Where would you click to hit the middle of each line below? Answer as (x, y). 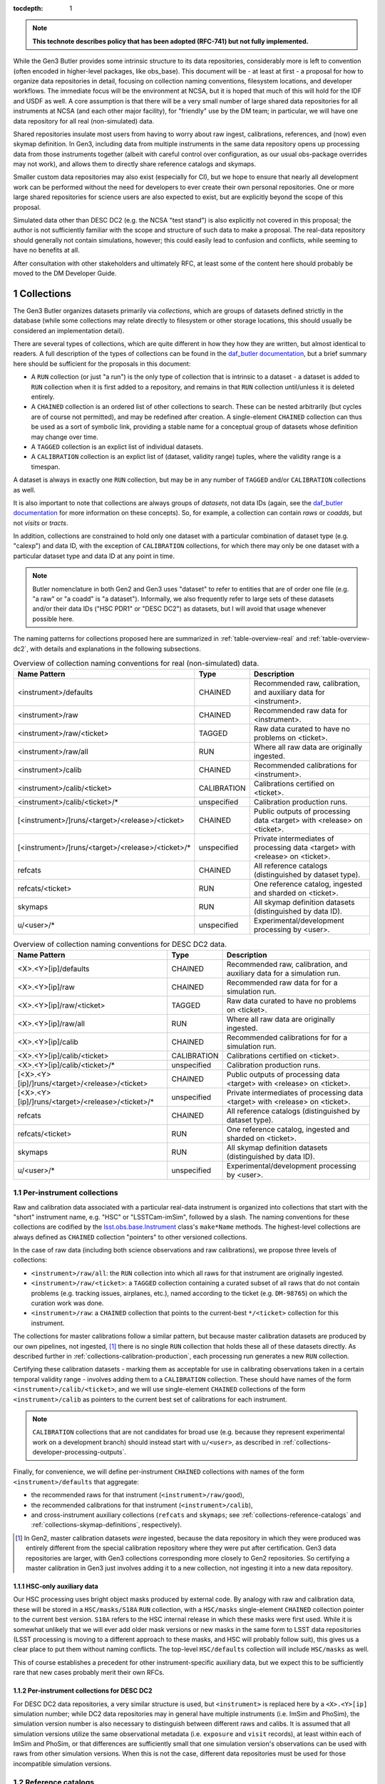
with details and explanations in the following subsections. (115, 649)
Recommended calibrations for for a (287, 1037)
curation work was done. (67, 1303)
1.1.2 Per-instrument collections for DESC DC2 (83, 1691)
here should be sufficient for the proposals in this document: (102, 363)
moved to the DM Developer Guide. (65, 273)
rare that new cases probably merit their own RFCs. (89, 1673)
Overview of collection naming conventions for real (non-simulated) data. (136, 664)
